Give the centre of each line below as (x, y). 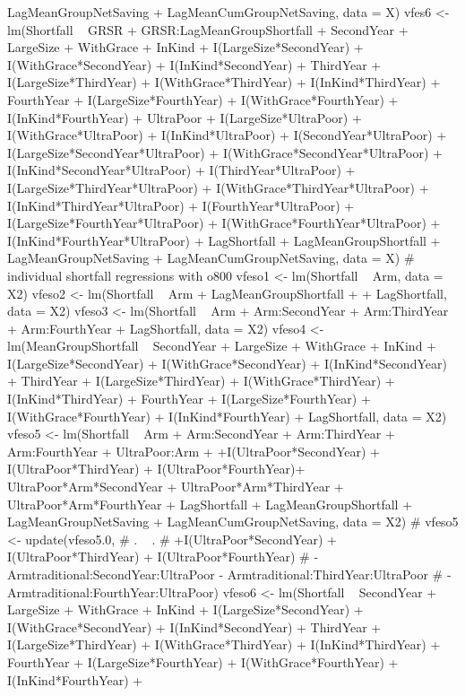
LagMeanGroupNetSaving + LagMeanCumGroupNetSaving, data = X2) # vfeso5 (233, 522)
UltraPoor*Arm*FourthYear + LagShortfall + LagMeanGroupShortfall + (210, 504)
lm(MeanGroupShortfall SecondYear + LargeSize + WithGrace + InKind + (222, 346)
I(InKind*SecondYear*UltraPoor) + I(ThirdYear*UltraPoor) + (181, 170)
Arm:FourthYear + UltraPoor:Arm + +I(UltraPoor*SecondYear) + (194, 451)
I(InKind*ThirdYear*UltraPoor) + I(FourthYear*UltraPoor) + (181, 205)
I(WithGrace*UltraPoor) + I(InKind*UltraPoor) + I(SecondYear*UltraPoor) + (227, 135)
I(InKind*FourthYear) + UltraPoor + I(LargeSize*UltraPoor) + (185, 117)
